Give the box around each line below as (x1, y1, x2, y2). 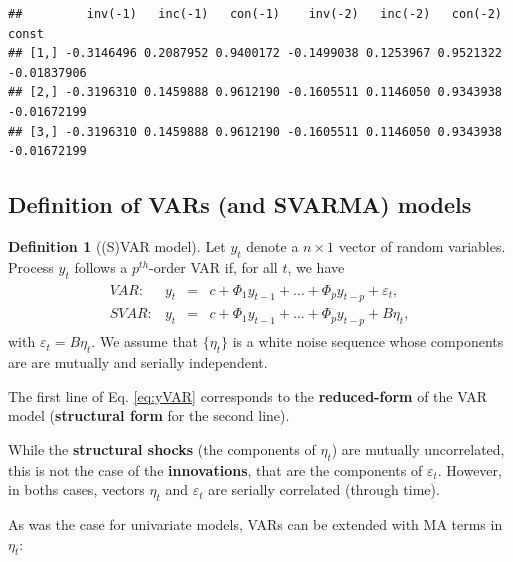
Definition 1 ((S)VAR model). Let (8, 235, 226, 256)
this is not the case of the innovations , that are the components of (8, 459, 423, 480)
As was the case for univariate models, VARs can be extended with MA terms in (8, 514, 503, 534)
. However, (437, 459, 502, 480)
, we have (287, 256, 345, 277)
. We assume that (91, 331, 199, 352)
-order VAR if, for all (149, 256, 278, 277)
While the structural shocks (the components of (8, 438, 316, 459)
